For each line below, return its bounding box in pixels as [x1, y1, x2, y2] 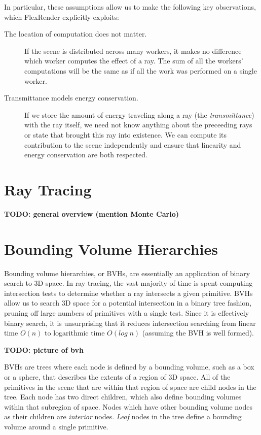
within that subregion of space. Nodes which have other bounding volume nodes [4, 401, 253, 412]
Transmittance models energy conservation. [4, 92, 138, 103]
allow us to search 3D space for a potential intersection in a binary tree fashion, [4, 297, 252, 308]
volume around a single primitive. [4, 421, 108, 431]
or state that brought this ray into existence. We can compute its [24, 129, 227, 140]
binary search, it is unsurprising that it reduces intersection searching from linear [4, 317, 256, 328]
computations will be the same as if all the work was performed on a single [24, 65, 257, 76]
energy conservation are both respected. [24, 149, 147, 160]
